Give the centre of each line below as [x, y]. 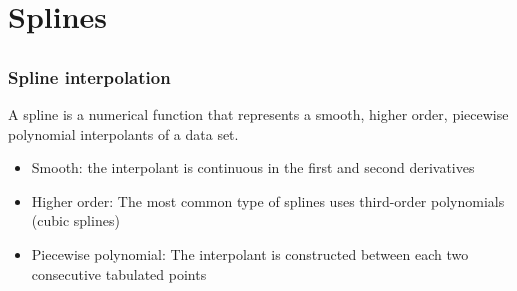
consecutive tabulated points [119, 273]
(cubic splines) [75, 220]
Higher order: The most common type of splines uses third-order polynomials [268, 200]
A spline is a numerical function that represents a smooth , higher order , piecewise [258, 114]
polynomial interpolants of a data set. [123, 133]
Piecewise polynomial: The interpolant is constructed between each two [250, 254]
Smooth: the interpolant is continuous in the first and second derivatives [253, 167]
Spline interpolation [89, 76]
